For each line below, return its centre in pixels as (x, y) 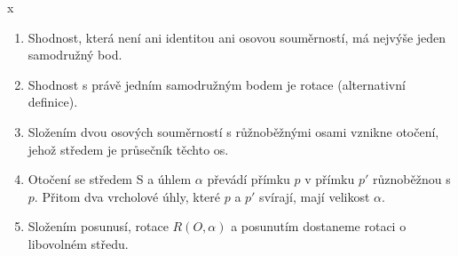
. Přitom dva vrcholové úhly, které (127, 196)
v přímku (330, 179)
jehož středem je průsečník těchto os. (128, 149)
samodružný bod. (75, 55)
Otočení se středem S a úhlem (110, 179)
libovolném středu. (78, 243)
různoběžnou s (412, 179)
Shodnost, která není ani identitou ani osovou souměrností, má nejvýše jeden (237, 37)
